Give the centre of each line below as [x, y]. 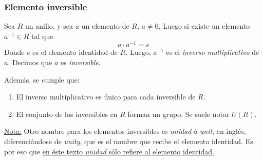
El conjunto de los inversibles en [67, 114]
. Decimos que [30, 62]
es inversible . [80, 62]
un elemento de [105, 26]
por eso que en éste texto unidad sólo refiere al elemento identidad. [109, 151]
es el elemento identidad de [75, 52]
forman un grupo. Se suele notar [179, 114]
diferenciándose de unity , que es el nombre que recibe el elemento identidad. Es [129, 141]
